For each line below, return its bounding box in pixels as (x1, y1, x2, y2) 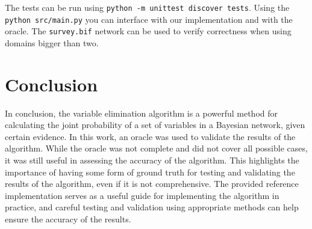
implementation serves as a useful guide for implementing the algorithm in (5, 189, 279, 201)
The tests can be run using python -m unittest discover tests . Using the (5, 1, 290, 13)
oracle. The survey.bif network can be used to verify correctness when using (5, 25, 292, 37)
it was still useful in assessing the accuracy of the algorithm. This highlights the (5, 154, 299, 166)
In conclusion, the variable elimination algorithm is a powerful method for (5, 106, 278, 119)
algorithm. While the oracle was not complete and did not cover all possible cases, (5, 142, 308, 154)
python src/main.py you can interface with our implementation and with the (5, 13, 293, 25)
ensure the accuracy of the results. (5, 213, 131, 225)
